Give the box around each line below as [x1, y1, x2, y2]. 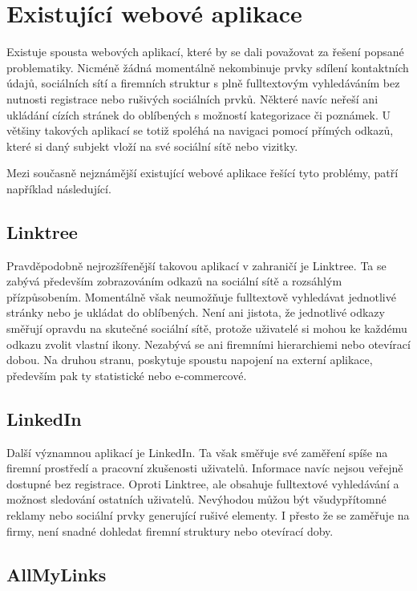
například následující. [6, 180, 111, 196]
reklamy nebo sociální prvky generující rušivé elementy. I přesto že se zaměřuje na [6, 507, 410, 523]
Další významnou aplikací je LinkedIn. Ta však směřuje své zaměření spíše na [6, 443, 388, 460]
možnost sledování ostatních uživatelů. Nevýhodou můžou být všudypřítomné [6, 491, 387, 508]
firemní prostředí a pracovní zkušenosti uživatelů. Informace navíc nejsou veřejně [6, 459, 403, 476]
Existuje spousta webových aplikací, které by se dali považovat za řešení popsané [6, 43, 404, 60]
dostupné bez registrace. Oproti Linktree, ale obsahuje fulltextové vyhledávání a [6, 475, 399, 492]
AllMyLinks [6, 561, 107, 586]
